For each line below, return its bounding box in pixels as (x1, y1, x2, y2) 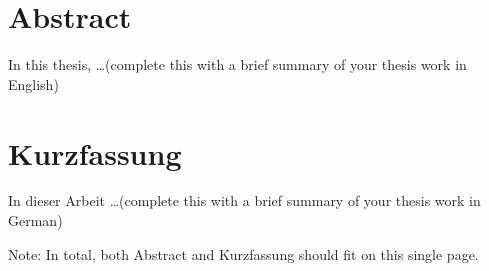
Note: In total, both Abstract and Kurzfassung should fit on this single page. (8, 243, 479, 264)
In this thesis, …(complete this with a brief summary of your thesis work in (8, 54, 467, 75)
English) (8, 73, 59, 94)
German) (8, 210, 63, 231)
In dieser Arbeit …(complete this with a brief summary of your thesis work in (8, 190, 481, 211)
